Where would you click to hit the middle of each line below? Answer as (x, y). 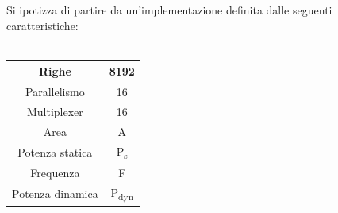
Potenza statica (55, 152)
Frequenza (55, 173)
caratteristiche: (42, 25)
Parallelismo (55, 92)
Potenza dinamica (55, 194)
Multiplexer (55, 112)
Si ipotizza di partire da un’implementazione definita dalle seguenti (169, 10)
